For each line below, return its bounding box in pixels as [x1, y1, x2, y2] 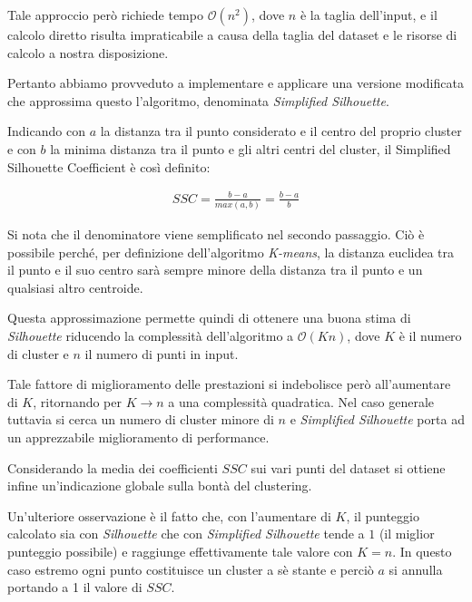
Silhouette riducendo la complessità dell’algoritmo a [7, 325, 294, 345]
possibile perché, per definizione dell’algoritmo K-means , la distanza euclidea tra [7, 242, 455, 261]
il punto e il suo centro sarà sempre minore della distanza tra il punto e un [7, 260, 423, 279]
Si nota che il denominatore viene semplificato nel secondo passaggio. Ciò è [7, 225, 425, 244]
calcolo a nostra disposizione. [7, 43, 169, 62]
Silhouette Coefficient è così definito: [7, 157, 211, 176]
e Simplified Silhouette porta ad [290, 410, 465, 429]
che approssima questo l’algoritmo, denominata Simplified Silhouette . [7, 91, 389, 110]
